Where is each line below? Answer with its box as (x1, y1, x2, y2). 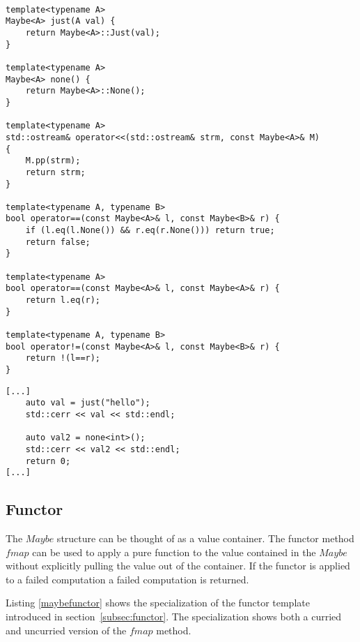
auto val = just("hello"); (25, 398, 150, 408)
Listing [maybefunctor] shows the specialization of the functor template (6, 595, 310, 610)
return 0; (25, 456, 71, 466)
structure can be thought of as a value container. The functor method (56, 531, 354, 546)
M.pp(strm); (25, 156, 81, 166)
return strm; (25, 167, 86, 177)
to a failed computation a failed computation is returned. (6, 572, 249, 586)
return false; (25, 237, 91, 247)
